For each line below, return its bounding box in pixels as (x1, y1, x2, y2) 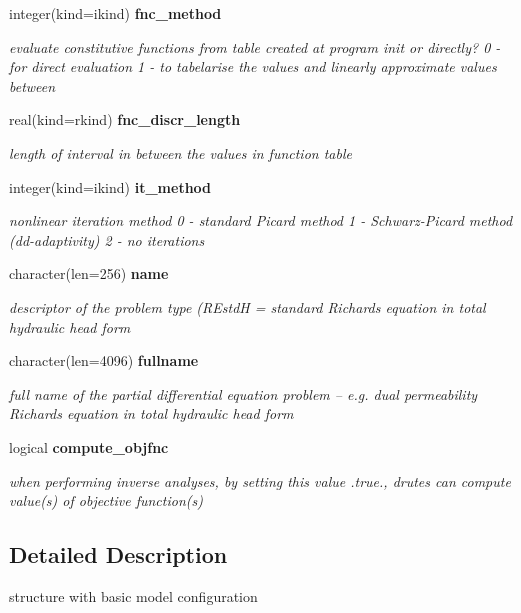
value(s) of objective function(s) (9, 490, 203, 511)
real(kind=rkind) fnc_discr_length (9, 109, 241, 130)
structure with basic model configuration (9, 585, 258, 606)
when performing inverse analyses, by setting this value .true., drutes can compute (9, 470, 511, 491)
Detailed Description (9, 539, 228, 570)
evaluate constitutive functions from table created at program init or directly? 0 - (9, 36, 501, 57)
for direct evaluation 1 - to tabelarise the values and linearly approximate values (9, 56, 497, 77)
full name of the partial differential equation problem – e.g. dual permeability (9, 383, 478, 404)
